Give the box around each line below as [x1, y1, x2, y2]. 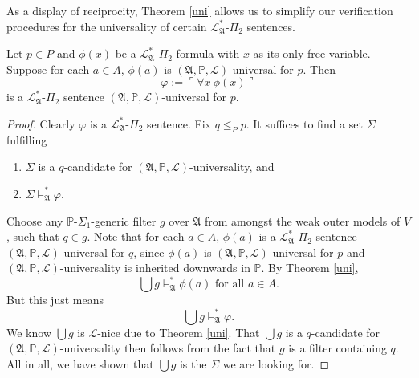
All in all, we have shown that [6, 355, 154, 372]
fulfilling [6, 131, 47, 148]
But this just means [6, 291, 104, 308]
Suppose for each [6, 60, 90, 77]
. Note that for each [87, 228, 185, 245]
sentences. [246, 18, 295, 35]
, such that [6, 228, 59, 245]
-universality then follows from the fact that [59, 339, 276, 356]
